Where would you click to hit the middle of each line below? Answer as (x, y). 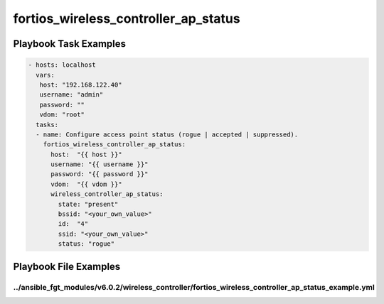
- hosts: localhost (62, 65)
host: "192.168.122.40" (81, 85)
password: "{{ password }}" (100, 174)
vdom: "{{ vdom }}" (86, 184)
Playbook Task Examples (70, 44)
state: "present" (88, 204)
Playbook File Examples (67, 266)
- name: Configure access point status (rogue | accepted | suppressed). (167, 134)
